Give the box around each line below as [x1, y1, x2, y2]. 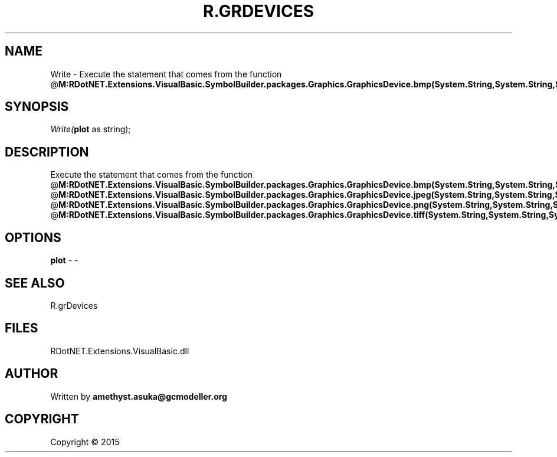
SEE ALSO [5, 275, 65, 290]
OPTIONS [5, 230, 61, 245]
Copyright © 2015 [50, 436, 120, 447]
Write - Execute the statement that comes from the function [50, 68, 282, 79]
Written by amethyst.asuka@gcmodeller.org [50, 391, 227, 401]
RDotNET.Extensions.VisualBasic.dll [50, 345, 189, 356]
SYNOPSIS [5, 99, 69, 115]
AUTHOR [5, 366, 58, 381]
